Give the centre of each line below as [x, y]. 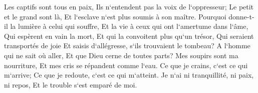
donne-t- [241, 16]
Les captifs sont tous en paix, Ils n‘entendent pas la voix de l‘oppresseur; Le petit [129, 6]
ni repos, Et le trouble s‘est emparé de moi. [71, 84]
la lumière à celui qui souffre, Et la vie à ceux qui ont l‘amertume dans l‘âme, [129, 26]
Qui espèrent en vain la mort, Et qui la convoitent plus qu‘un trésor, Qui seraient [129, 36]
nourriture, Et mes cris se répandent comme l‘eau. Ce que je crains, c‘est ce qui [126, 65]
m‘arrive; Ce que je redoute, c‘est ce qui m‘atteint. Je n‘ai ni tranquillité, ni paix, [129, 75]
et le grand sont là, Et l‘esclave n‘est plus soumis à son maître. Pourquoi [115, 16]
